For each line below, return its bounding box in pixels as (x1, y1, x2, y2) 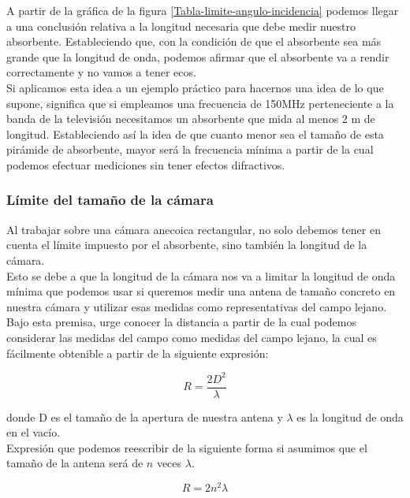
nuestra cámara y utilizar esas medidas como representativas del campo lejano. (6, 298, 387, 314)
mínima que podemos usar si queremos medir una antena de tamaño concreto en (6, 283, 396, 299)
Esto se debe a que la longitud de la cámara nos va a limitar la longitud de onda (6, 267, 396, 284)
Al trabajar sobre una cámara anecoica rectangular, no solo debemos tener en (6, 221, 381, 237)
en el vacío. (6, 424, 61, 440)
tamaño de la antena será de (6, 455, 143, 471)
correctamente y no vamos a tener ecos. (6, 64, 196, 80)
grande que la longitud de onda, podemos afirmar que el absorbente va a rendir (6, 48, 389, 65)
